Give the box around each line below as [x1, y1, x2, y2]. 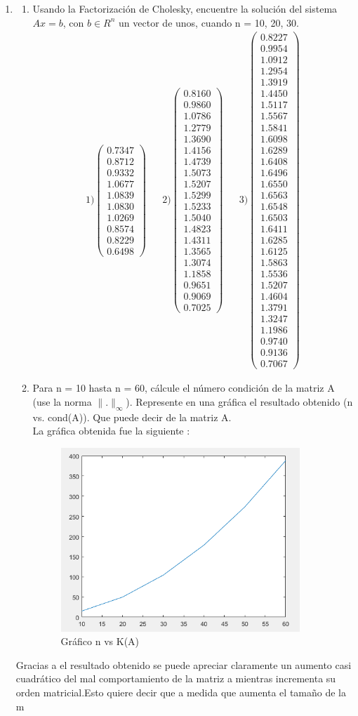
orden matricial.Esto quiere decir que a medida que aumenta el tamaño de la [15, 684, 346, 699]
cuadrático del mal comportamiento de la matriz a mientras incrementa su [15, 671, 336, 686]
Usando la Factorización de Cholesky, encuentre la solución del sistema [32, 1, 338, 15]
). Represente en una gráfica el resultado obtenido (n [126, 394, 353, 409]
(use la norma [32, 394, 92, 409]
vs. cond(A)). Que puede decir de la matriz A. [32, 409, 232, 424]
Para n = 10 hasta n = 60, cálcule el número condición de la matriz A [32, 380, 335, 395]
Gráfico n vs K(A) [60, 634, 140, 649]
